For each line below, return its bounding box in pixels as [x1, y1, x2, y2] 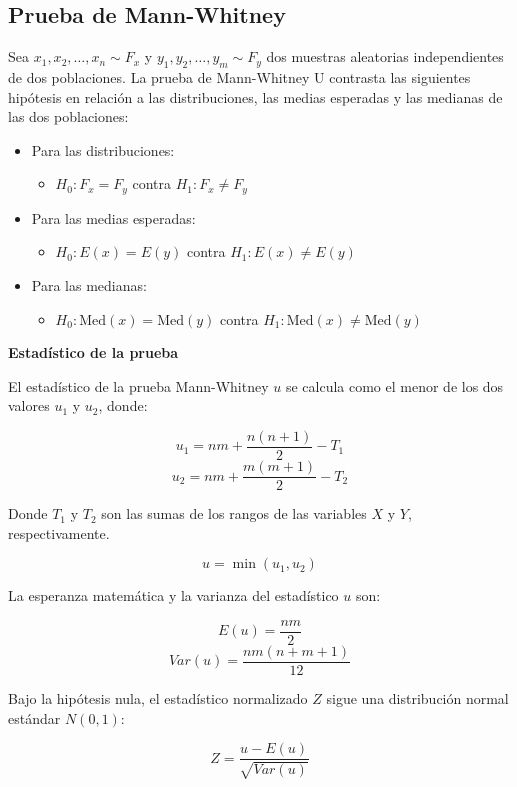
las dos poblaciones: [8, 106, 129, 127]
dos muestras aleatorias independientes [266, 46, 504, 67]
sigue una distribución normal [326, 688, 509, 709]
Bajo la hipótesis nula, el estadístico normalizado [8, 688, 308, 709]
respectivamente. [8, 522, 110, 543]
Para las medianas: [31, 275, 147, 296]
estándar [8, 707, 61, 728]
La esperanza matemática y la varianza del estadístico [8, 585, 339, 606]
